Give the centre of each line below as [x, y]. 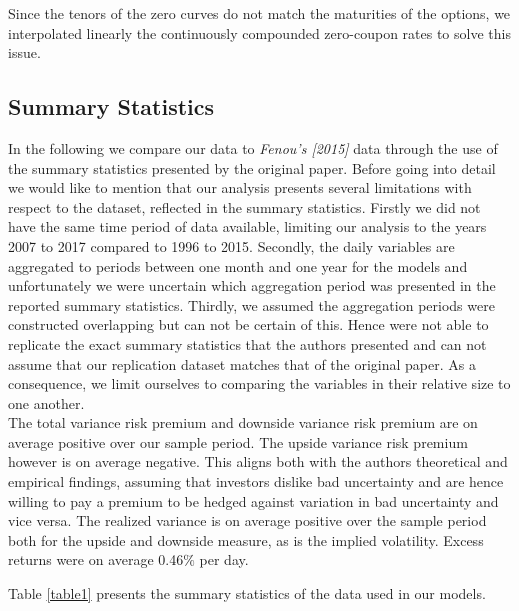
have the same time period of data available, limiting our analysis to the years [247, 226]
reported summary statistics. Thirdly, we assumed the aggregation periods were [251, 304]
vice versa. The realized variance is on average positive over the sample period [247, 520]
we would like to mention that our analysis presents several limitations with [240, 187]
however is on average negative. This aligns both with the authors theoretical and [258, 461]
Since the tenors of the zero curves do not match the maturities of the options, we [259, 13]
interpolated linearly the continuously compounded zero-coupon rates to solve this [259, 32]
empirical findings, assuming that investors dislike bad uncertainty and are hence [256, 481]
